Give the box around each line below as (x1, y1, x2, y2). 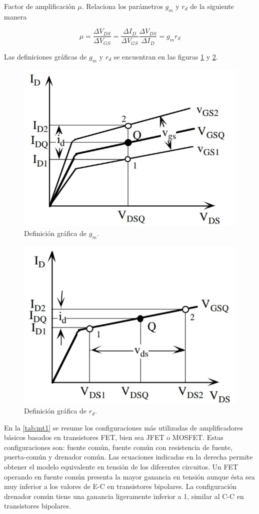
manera (4, 11, 27, 21)
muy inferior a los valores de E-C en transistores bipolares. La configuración (4, 481, 237, 491)
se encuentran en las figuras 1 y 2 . (113, 51, 218, 61)
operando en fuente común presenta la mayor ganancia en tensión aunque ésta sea (4, 471, 255, 481)
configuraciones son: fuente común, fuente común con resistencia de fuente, (4, 441, 232, 452)
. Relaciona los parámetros (81, 1, 163, 11)
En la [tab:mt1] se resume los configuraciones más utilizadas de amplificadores (4, 422, 243, 432)
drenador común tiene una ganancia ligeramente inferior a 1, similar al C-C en (4, 490, 244, 501)
